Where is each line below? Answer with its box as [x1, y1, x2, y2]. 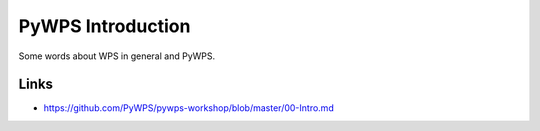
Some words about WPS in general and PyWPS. [18, 50, 216, 62]
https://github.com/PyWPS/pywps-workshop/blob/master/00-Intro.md [43, 102, 334, 114]
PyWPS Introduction [18, 15, 191, 37]
